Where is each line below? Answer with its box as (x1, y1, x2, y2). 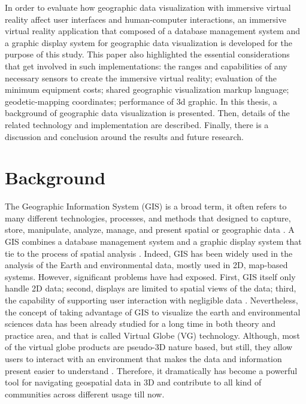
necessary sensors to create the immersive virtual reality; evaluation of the (5, 71, 277, 84)
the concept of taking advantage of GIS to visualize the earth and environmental (5, 305, 301, 318)
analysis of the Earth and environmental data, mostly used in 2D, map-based (5, 259, 288, 271)
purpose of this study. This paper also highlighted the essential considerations (5, 48, 290, 60)
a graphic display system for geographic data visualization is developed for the (5, 36, 293, 48)
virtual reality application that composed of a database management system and (5, 25, 301, 37)
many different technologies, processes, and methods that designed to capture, (5, 211, 291, 224)
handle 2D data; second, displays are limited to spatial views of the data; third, (5, 282, 296, 294)
